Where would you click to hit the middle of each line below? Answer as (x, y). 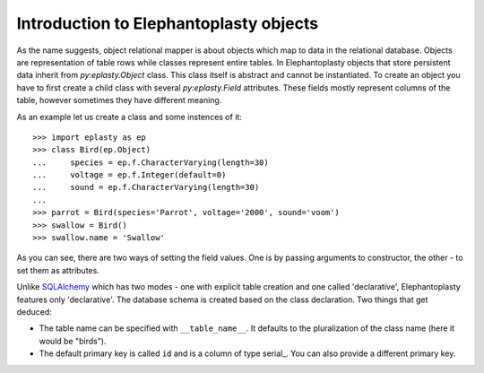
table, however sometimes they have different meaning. (119, 100)
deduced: (35, 312)
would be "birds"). (73, 341)
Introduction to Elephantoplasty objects (167, 23)
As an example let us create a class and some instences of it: (129, 117)
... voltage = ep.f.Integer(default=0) (130, 175)
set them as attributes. (58, 270)
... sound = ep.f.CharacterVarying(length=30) (146, 187)
